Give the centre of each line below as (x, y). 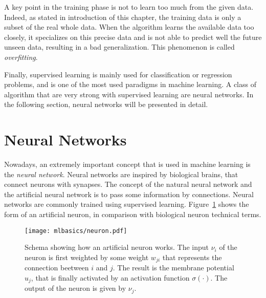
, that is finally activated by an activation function (110, 277)
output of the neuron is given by (75, 288)
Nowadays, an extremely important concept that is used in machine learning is (127, 164)
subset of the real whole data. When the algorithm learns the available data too (129, 27)
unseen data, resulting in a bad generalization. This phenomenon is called (119, 47)
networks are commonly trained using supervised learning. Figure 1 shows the (127, 204)
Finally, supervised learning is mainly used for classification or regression (118, 74)
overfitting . (21, 57)
